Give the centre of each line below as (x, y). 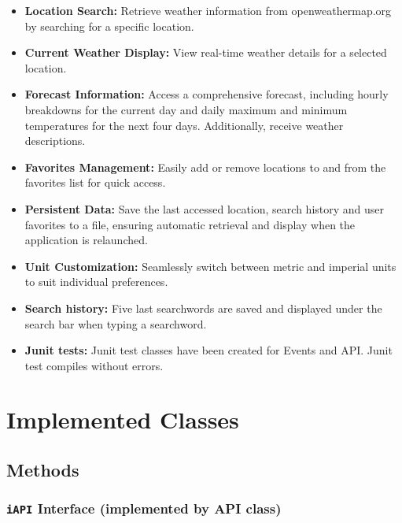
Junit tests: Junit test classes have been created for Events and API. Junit (208, 350)
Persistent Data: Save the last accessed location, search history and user (205, 208)
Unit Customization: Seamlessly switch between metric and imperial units (210, 266)
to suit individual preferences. (96, 282)
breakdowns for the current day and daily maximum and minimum (186, 109)
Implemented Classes (123, 419)
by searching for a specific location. (109, 26)
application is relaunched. (86, 240)
